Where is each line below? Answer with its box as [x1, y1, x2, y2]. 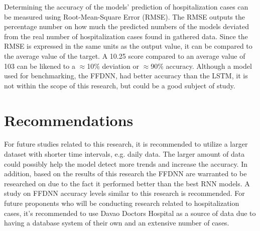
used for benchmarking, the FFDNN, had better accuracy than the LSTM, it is [4, 70, 248, 81]
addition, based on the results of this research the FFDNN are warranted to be [4, 168, 247, 179]
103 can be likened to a [4, 60, 75, 71]
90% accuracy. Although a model [151, 60, 252, 71]
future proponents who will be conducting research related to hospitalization [4, 198, 239, 208]
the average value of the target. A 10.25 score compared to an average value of [4, 50, 245, 61]
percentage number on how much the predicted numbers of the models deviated [4, 21, 249, 32]
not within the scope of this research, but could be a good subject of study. [4, 80, 235, 90]
